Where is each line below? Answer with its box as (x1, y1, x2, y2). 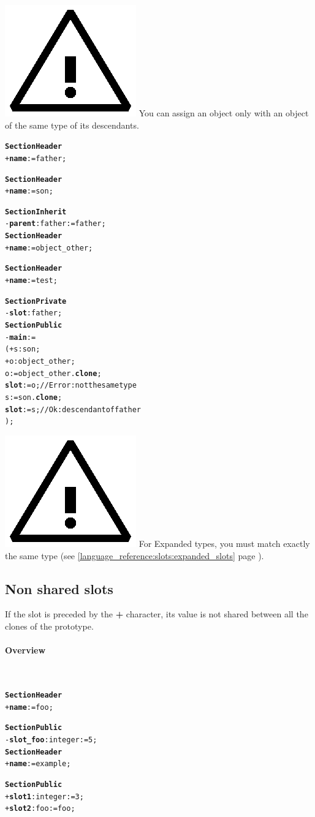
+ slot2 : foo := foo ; (5, 804, 75, 813)
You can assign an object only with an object (139, 107, 309, 119)
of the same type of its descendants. (5, 118, 139, 131)
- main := (5, 333, 36, 342)
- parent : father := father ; (5, 219, 106, 228)
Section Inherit (5, 207, 67, 216)
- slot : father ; (5, 309, 63, 318)
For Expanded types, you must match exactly (139, 537, 310, 549)
